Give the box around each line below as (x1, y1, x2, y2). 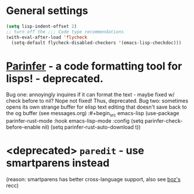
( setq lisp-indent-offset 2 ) (6, 23, 77, 29)
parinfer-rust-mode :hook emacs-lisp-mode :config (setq (6, 117, 144, 124)
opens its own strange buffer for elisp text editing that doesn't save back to (6, 103, 187, 110)
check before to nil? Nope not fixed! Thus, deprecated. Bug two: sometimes (6, 98, 189, 105)
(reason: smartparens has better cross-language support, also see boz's (6, 176, 181, 183)
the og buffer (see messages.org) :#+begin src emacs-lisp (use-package (6, 110, 179, 118)
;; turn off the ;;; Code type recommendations (6, 29, 124, 34)
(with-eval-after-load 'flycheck (6, 34, 88, 40)
